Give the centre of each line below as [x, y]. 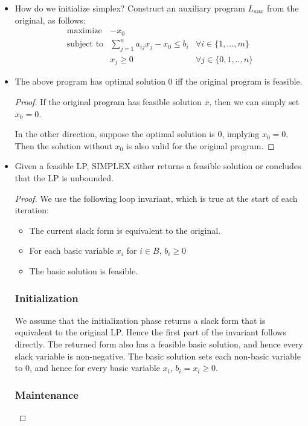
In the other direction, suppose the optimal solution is [115, 134]
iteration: [32, 210]
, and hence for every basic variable [95, 368]
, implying [241, 134]
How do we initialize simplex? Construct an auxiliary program [130, 8]
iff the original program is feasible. [239, 81]
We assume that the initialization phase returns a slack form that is [140, 320]
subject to [85, 44]
